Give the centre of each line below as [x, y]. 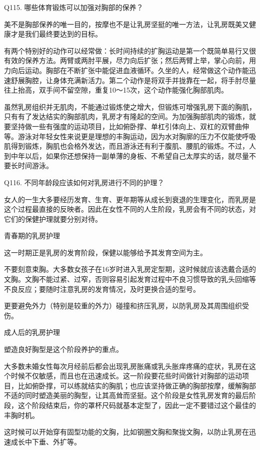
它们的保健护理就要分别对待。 [53, 218]
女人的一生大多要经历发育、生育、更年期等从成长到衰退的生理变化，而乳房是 [130, 199]
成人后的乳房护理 [32, 332]
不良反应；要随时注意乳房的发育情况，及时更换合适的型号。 [102, 289]
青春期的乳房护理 [32, 236]
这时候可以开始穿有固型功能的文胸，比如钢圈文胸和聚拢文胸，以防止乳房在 [126, 432]
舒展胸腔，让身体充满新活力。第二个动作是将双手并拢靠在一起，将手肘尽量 [133, 80]
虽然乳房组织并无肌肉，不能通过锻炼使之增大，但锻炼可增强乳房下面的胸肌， [130, 106]
